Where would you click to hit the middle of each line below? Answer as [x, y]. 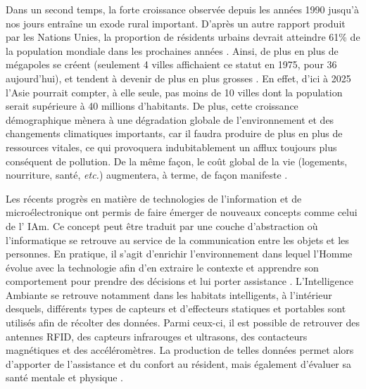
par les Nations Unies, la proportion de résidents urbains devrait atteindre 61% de [183, 37]
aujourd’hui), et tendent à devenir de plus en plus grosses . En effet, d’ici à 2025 [178, 78]
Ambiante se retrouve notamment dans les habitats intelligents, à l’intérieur [169, 294]
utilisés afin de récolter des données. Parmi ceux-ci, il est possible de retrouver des [183, 323]
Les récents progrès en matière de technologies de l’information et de [154, 198]
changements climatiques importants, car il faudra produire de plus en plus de [174, 133]
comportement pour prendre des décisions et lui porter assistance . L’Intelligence [179, 281]
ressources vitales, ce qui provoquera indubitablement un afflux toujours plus [171, 147]
